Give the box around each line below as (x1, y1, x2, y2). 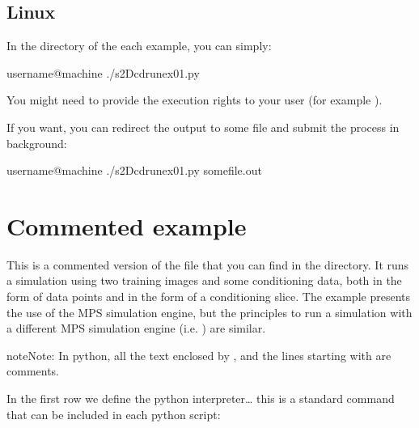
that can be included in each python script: (6, 405, 221, 422)
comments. (6, 362, 60, 379)
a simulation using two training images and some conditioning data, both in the (6, 272, 402, 289)
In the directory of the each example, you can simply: (6, 37, 272, 54)
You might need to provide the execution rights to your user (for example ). (6, 91, 383, 108)
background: (6, 134, 67, 151)
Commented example (6, 209, 247, 242)
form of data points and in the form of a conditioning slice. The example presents (6, 288, 410, 305)
